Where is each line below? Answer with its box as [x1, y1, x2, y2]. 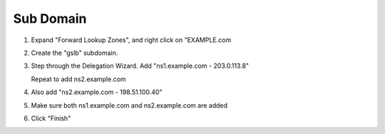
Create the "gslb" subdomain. [31, 48, 118, 57]
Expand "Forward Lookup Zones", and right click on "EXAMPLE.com [31, 36, 232, 44]
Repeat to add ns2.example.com [31, 75, 126, 83]
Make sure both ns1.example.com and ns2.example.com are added [31, 100, 228, 110]
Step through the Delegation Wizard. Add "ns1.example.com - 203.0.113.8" [31, 61, 250, 71]
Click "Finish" [31, 114, 71, 123]
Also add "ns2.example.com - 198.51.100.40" [31, 88, 163, 96]
